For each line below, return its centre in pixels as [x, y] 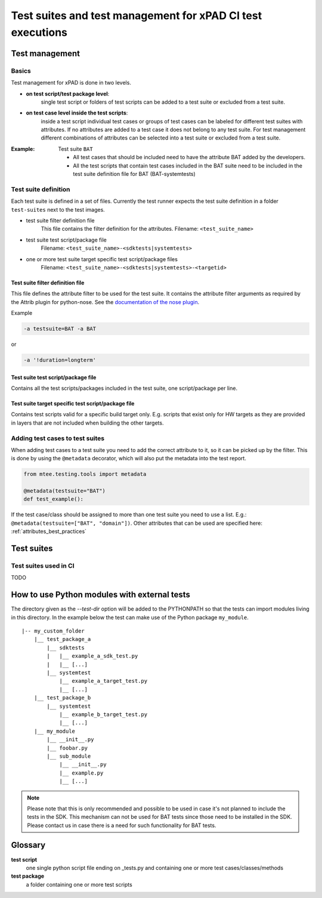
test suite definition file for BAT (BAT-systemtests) [134, 174]
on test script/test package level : [68, 94]
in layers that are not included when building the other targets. [87, 423]
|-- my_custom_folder [53, 631]
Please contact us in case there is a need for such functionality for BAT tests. [122, 825]
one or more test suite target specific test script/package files [102, 259]
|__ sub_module [69, 756]
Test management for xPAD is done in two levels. [71, 83]
